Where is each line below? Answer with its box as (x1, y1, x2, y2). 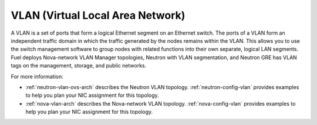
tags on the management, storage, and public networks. (11, 62, 147, 69)
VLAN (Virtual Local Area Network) (11, 9, 186, 22)
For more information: (11, 73, 64, 80)
